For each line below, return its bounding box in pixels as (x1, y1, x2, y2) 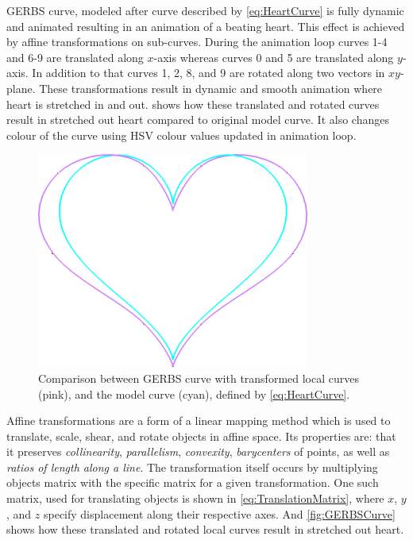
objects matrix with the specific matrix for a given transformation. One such (6, 474, 379, 491)
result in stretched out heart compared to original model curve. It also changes (6, 111, 389, 128)
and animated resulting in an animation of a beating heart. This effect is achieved (6, 17, 405, 34)
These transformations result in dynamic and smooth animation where (39, 79, 383, 96)
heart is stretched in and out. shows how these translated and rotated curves (6, 95, 380, 112)
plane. (6, 79, 36, 96)
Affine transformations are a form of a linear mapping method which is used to (6, 412, 391, 429)
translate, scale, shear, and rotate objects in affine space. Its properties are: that (6, 427, 396, 444)
